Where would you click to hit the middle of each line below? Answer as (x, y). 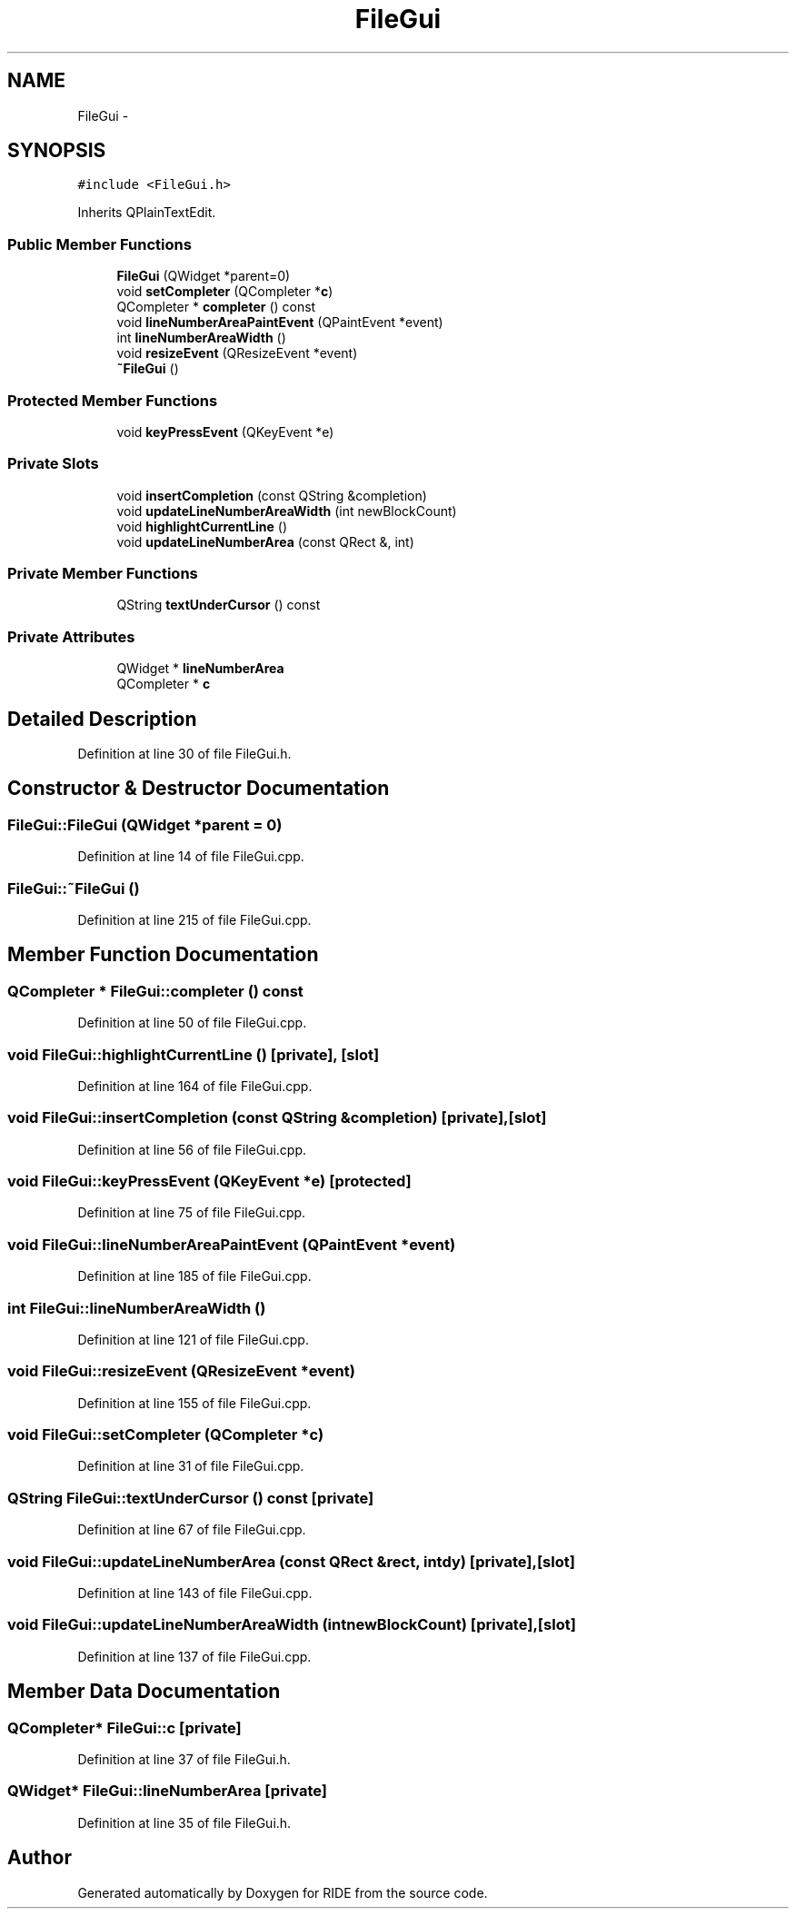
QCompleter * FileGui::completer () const (155, 991)
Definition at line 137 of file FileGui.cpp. (194, 1656)
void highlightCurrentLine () (202, 526)
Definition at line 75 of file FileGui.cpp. (192, 1213)
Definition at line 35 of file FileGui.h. (184, 1822)
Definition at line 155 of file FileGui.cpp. (194, 1403)
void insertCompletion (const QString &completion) (272, 495)
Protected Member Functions (113, 400)
